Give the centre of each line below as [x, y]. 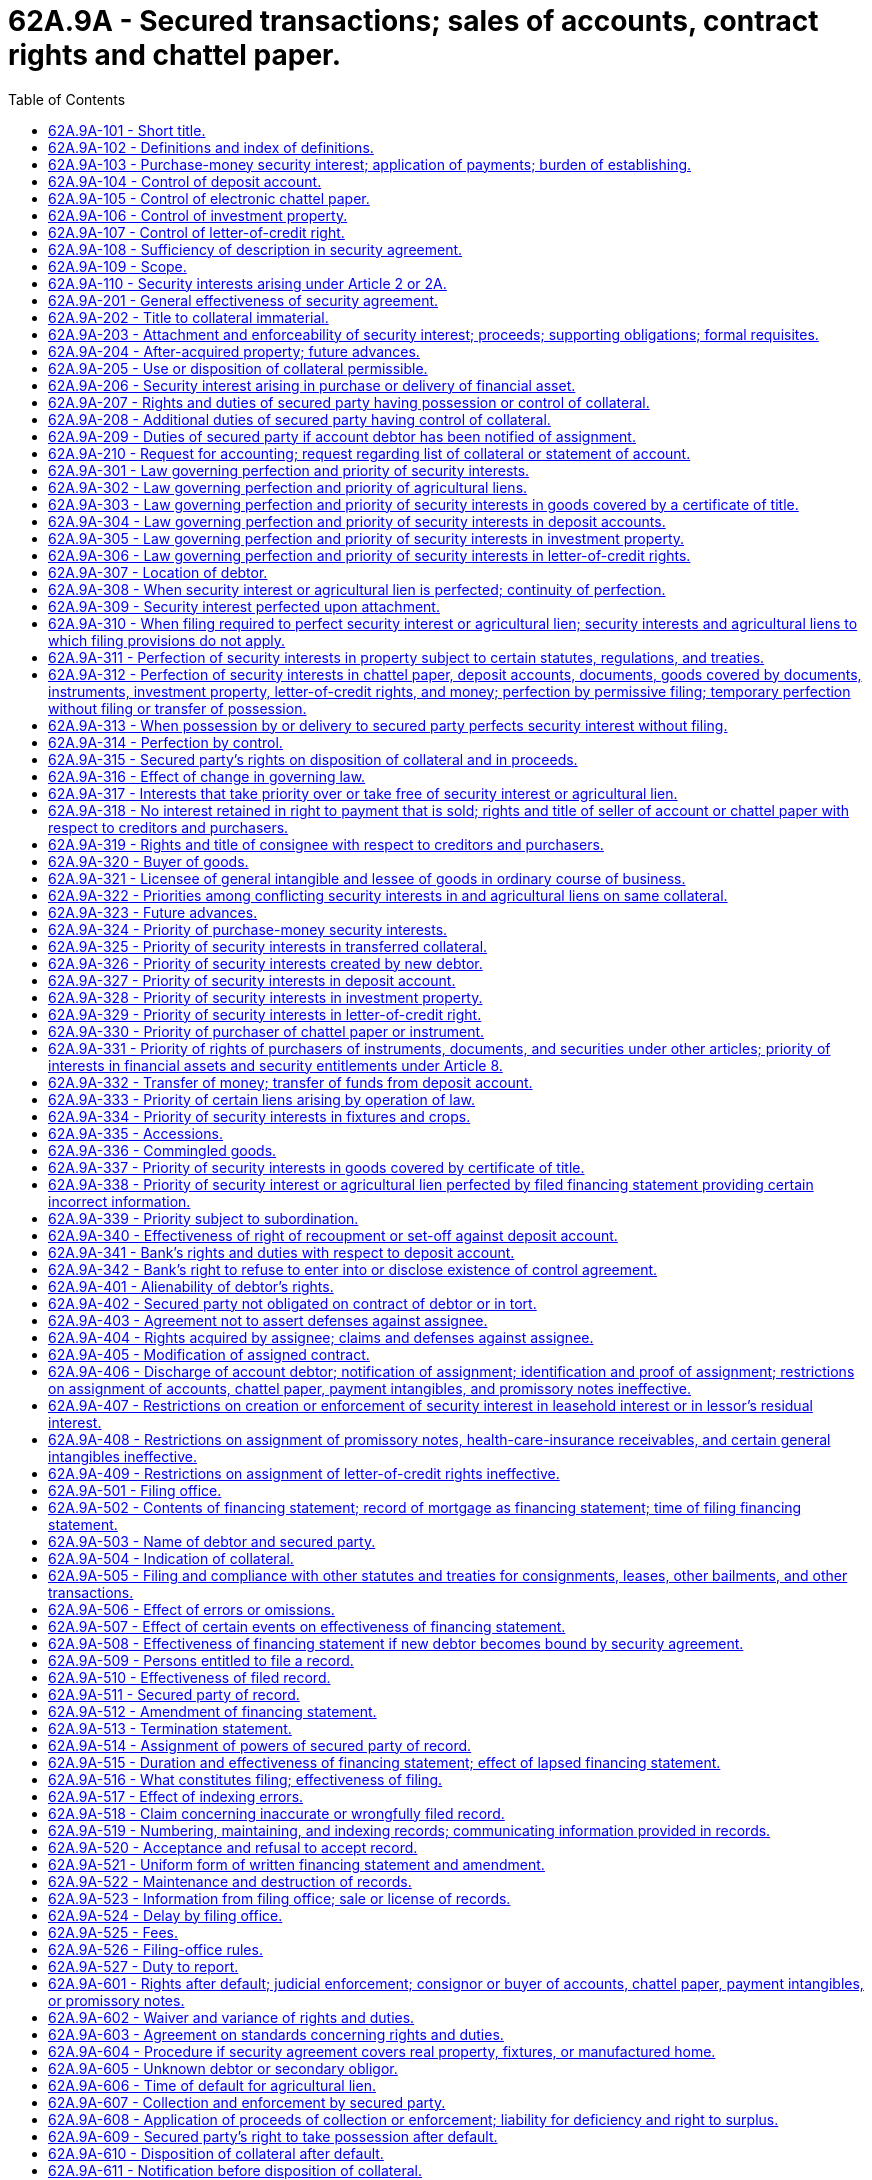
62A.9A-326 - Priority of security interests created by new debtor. [265, 963]
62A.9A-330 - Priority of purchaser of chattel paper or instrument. [266, 1031]
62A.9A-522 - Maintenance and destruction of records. [230, 1881]
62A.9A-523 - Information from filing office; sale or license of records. [279, 1898]
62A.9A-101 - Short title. [127, 130]
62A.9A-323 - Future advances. [153, 912]
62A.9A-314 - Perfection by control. [165, 742]
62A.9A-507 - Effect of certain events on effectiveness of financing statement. [307, 1626]
